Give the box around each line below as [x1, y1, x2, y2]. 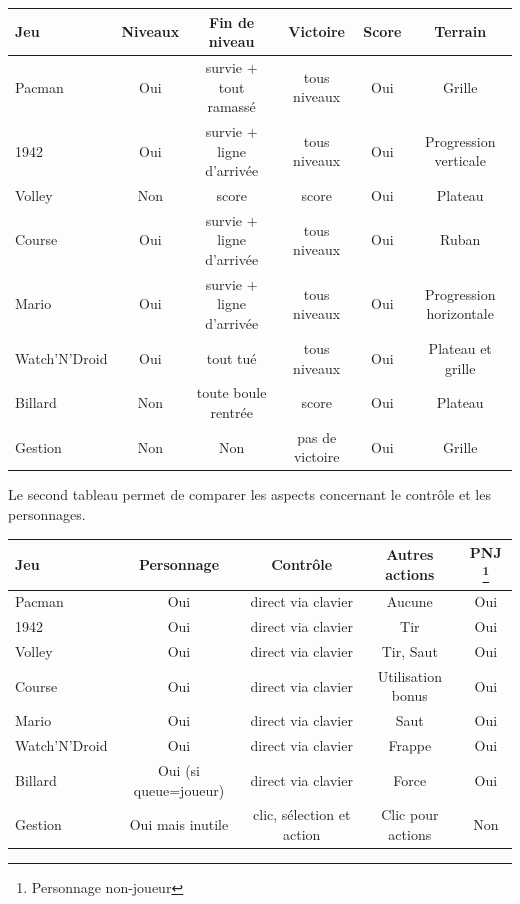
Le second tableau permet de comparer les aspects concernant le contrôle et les [8, 484, 491, 505]
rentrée [210, 401, 253, 422]
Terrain [434, 21, 487, 42]
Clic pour [381, 804, 439, 825]
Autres [386, 543, 434, 564]
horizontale [426, 303, 494, 324]
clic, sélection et [253, 804, 351, 825]
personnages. [8, 504, 86, 525]
